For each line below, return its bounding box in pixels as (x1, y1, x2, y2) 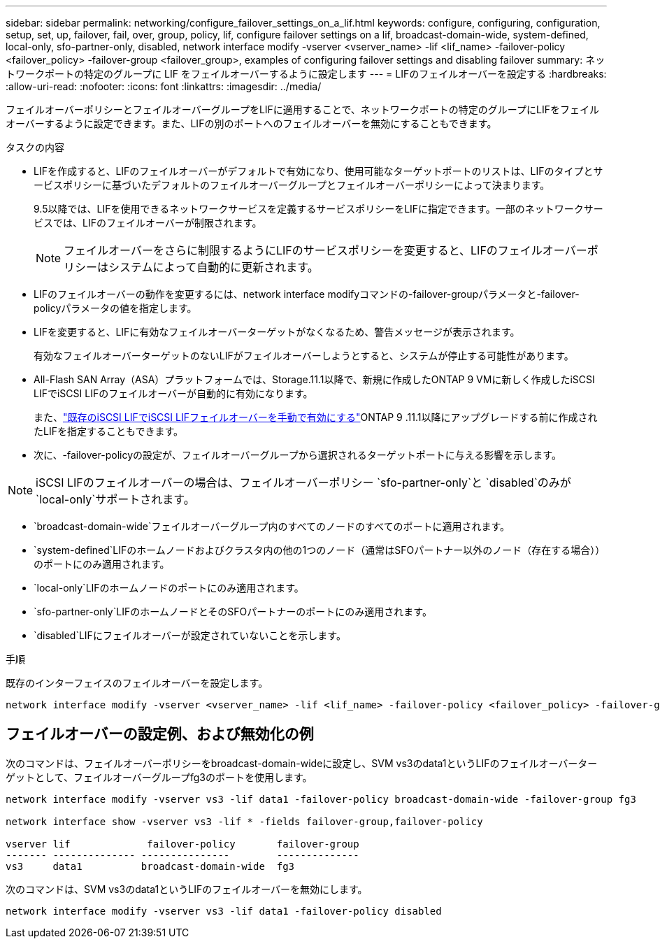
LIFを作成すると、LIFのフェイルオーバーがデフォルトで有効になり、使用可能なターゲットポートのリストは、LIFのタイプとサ (34, 165, 603, 177)
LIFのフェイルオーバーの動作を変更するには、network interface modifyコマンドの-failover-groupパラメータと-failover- (34, 288, 580, 300)
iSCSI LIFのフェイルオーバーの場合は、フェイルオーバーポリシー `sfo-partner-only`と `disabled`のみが (36, 475, 571, 489)
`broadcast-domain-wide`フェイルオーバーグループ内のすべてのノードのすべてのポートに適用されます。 (34, 520, 510, 532)
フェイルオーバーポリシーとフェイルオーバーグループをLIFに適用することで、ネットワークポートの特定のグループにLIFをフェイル (6, 103, 599, 115)
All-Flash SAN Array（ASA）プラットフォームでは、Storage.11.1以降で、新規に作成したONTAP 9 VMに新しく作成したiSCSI (34, 373, 595, 385)
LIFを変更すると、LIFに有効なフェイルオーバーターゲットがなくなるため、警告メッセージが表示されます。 (34, 326, 520, 338)
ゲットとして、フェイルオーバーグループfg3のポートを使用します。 (6, 771, 313, 783)
